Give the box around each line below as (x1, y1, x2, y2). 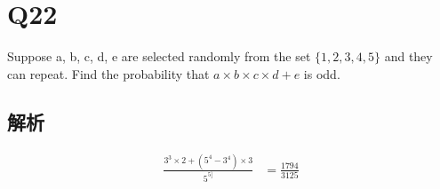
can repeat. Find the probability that (7, 64, 210, 83)
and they (384, 47, 433, 66)
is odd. (303, 64, 340, 83)
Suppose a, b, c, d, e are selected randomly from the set (7, 47, 311, 66)
